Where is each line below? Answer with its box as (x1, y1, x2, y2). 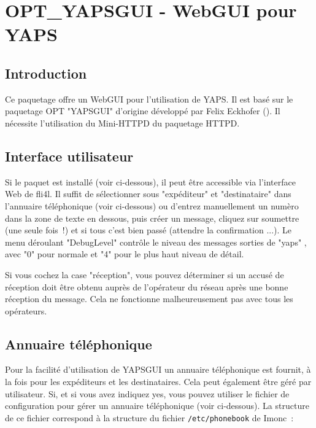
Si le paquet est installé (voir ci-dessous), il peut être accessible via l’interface (5, 175, 296, 188)
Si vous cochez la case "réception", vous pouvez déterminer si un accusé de (5, 268, 284, 281)
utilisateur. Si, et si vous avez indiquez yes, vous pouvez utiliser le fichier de (5, 387, 290, 400)
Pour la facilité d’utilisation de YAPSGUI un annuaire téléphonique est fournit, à (5, 363, 311, 376)
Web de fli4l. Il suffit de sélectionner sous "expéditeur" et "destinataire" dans (5, 187, 291, 200)
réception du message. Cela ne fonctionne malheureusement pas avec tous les (5, 292, 293, 305)
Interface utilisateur (5, 146, 134, 165)
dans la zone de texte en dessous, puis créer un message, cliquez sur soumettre (5, 211, 299, 224)
